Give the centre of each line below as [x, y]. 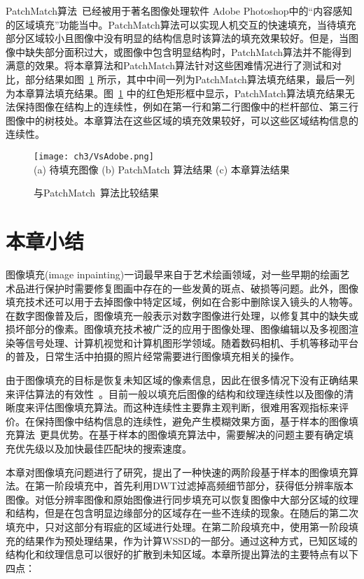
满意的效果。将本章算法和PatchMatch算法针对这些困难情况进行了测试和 [169, 65]
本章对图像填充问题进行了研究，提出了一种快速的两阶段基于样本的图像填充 [177, 472]
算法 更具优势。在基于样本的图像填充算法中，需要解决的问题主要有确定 [179, 435]
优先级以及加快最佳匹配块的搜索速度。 [103, 449]
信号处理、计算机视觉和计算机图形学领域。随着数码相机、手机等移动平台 [191, 342]
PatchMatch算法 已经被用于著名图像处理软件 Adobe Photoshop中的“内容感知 [179, 10]
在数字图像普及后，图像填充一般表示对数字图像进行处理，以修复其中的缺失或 [182, 315]
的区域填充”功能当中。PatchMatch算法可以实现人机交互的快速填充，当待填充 [181, 24]
